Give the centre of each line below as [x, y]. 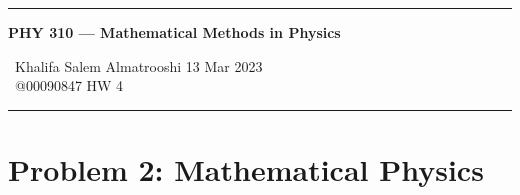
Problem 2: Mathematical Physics [246, 168]
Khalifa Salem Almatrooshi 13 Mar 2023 [138, 65]
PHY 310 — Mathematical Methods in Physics [174, 32]
